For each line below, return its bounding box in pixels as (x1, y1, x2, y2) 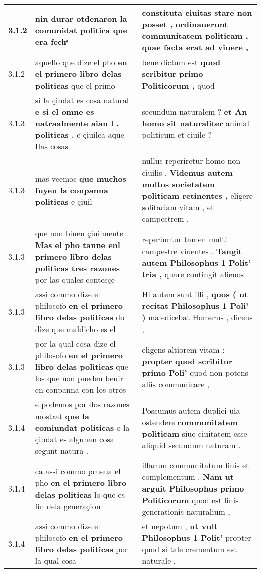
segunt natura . (35, 445, 89, 456)
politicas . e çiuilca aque (35, 129, 124, 140)
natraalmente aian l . (35, 117, 119, 129)
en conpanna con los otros (35, 384, 126, 395)
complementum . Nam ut (142, 471, 234, 482)
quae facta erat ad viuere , (142, 41, 249, 53)
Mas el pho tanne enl (35, 239, 120, 251)
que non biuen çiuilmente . (35, 227, 128, 239)
